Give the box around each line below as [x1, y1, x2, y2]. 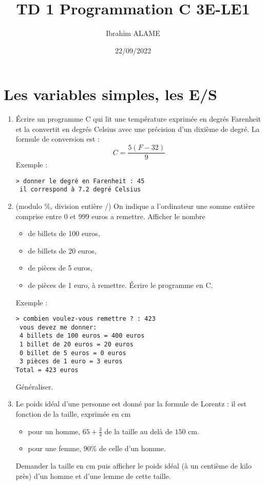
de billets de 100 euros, [28, 228, 100, 239]
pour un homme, [28, 425, 81, 436]
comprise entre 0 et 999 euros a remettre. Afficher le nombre [15, 210, 205, 221]
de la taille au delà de [104, 425, 173, 436]
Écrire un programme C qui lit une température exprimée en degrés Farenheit [15, 113, 261, 124]
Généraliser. [15, 381, 53, 392]
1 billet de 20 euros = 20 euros [19, 341, 134, 348]
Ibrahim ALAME [106, 28, 160, 38]
